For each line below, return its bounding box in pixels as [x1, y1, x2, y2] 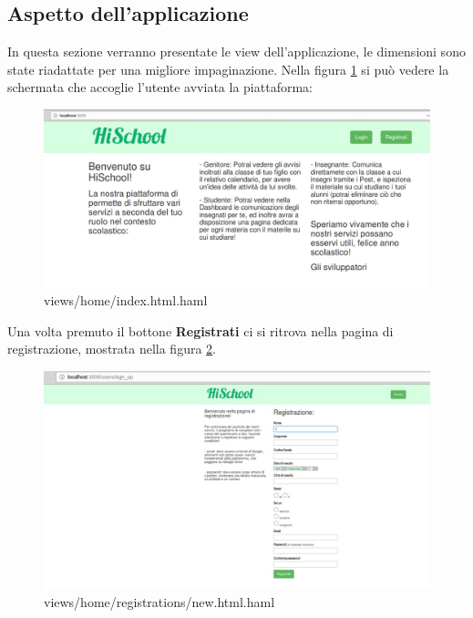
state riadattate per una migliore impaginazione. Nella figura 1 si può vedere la [7, 59, 449, 78]
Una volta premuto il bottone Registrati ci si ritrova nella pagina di [7, 321, 394, 340]
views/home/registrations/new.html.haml [44, 592, 275, 611]
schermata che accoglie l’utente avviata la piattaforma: [7, 77, 313, 97]
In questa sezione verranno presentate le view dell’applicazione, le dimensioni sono [7, 42, 466, 61]
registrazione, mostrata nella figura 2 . [7, 339, 216, 358]
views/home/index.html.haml [44, 291, 208, 310]
